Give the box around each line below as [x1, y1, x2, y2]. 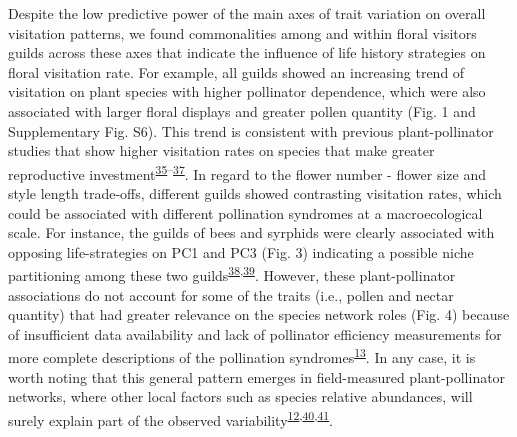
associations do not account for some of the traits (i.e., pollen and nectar [8, 284, 454, 305]
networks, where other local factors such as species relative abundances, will [8, 386, 473, 407]
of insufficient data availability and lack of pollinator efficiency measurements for [8, 323, 502, 344]
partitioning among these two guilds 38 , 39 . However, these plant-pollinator [8, 262, 456, 286]
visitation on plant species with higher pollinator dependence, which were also [8, 81, 486, 102]
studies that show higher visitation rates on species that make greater [8, 140, 435, 161]
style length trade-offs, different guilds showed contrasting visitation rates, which [8, 183, 502, 203]
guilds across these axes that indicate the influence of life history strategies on [8, 42, 486, 63]
